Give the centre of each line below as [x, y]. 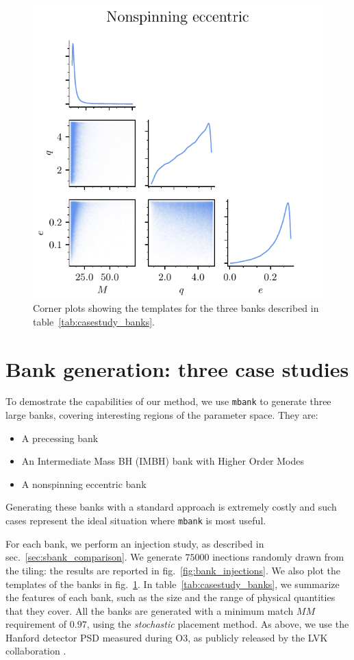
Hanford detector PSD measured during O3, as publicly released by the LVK [167, 637]
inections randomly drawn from [278, 557]
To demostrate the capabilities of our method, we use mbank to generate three [168, 401]
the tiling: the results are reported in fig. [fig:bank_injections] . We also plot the [173, 570]
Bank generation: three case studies [177, 368]
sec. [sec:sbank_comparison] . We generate [94, 557]
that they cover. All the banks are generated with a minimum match [150, 610]
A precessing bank [60, 438]
